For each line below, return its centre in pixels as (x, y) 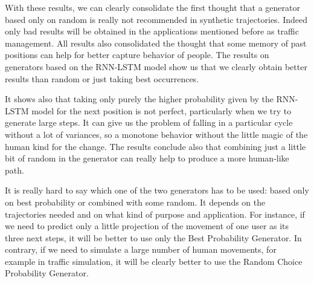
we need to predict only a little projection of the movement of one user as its (147, 226)
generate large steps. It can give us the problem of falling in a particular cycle (149, 122)
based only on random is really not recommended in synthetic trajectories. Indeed (156, 19)
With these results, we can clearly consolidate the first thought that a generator (153, 7)
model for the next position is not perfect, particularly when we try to (162, 110)
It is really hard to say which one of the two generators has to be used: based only (157, 190)
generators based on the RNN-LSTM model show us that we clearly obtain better (156, 66)
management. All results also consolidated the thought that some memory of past (156, 43)
